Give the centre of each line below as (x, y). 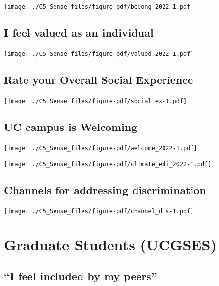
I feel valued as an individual (79, 33)
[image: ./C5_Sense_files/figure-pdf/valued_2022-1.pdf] (99, 54)
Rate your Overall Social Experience (99, 79)
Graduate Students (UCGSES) (110, 244)
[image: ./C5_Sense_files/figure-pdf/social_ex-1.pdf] (96, 101)
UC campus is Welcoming (71, 126)
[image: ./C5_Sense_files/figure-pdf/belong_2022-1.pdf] (99, 7)
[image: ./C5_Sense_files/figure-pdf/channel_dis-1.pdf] (99, 212)
